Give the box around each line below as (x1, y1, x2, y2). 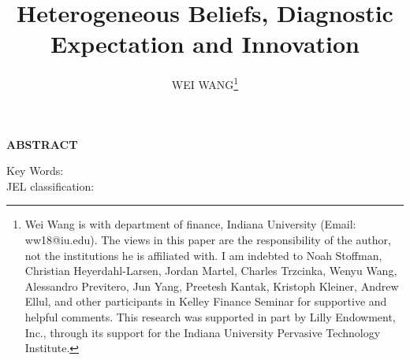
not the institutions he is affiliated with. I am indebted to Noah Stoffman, (24, 247, 382, 263)
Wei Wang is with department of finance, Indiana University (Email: (24, 216, 356, 232)
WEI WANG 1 (171, 74, 239, 92)
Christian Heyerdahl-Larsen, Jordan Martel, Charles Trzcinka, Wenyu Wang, (24, 262, 397, 279)
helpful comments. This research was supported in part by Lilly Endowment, (24, 308, 396, 325)
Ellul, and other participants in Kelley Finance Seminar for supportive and (24, 293, 387, 310)
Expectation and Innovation (50, 28, 360, 60)
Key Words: (6, 162, 64, 179)
